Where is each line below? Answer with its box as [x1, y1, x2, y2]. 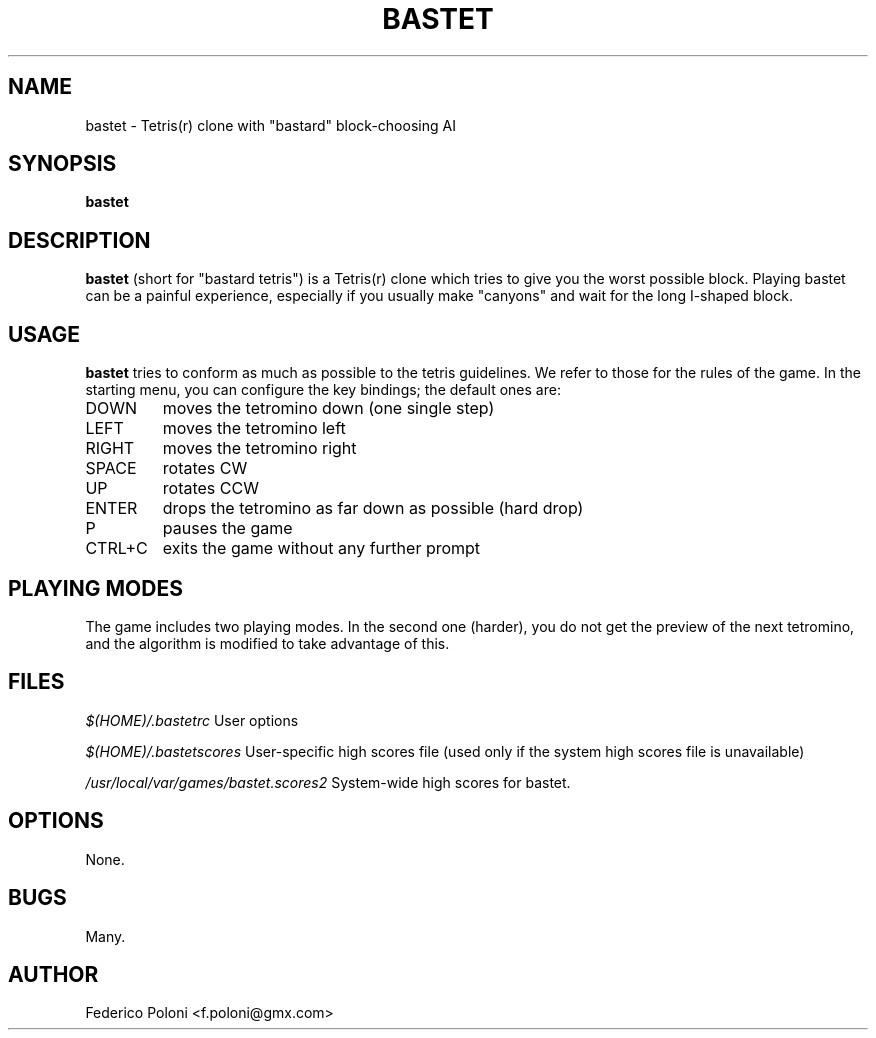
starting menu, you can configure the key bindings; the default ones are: [85, 381, 561, 399]
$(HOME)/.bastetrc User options [85, 711, 299, 729]
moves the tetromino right [162, 438, 357, 459]
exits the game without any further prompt [162, 538, 481, 559]
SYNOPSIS [8, 151, 117, 177]
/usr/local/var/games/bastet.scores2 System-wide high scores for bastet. [85, 773, 571, 791]
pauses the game [162, 518, 293, 539]
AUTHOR [8, 961, 99, 987]
